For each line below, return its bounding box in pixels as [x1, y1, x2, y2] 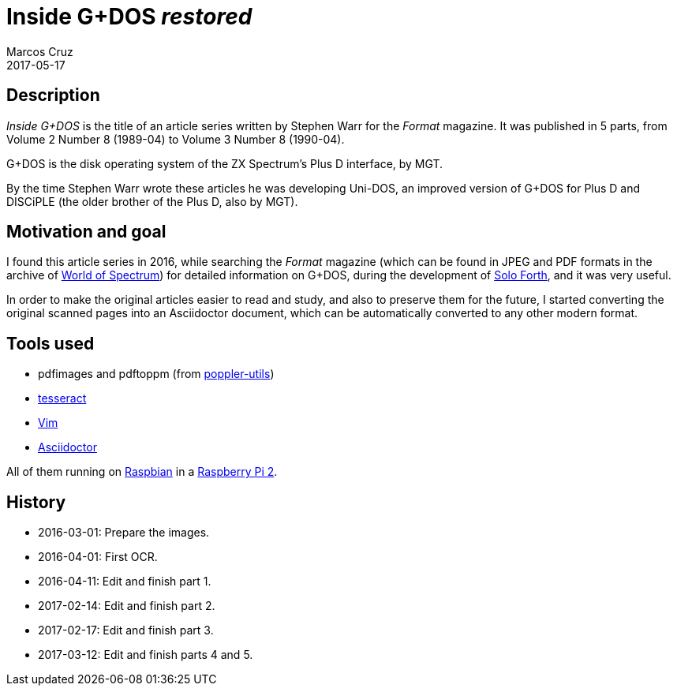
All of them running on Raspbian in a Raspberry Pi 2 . [6, 465, 278, 479]
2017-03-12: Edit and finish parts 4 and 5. [38, 648, 253, 662]
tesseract [38, 391, 87, 406]
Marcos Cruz [6, 44, 73, 58]
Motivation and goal [6, 222, 166, 242]
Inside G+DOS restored [6, 3, 252, 30]
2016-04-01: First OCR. [38, 550, 158, 564]
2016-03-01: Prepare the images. [38, 526, 210, 540]
